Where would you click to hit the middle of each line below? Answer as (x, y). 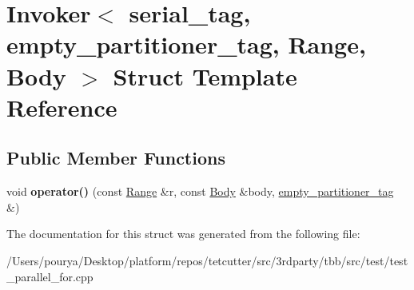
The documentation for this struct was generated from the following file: (183, 234)
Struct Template (205, 75)
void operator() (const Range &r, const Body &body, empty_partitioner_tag (200, 191)
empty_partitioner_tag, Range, (186, 44)
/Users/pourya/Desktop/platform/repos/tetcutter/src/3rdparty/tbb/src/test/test (207, 260)
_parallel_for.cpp (50, 276)
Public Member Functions (116, 158)
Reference (62, 107)
